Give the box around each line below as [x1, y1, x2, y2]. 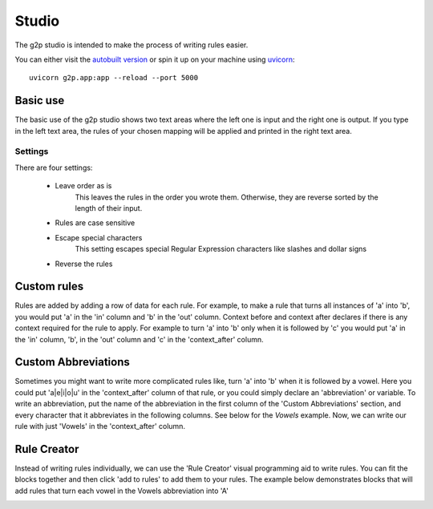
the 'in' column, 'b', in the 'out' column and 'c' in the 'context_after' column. [14, 334, 264, 344]
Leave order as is [55, 181, 112, 191]
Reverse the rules [55, 259, 113, 269]
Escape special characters [55, 232, 143, 242]
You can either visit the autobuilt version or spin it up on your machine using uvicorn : [14, 55, 296, 64]
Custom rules [14, 280, 84, 293]
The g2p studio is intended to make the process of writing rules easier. [14, 40, 249, 50]
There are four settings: [14, 163, 93, 172]
